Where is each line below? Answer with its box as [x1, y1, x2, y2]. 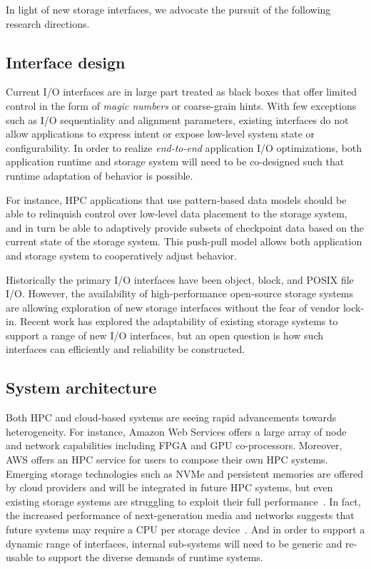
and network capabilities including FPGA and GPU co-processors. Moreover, [6, 438, 342, 453]
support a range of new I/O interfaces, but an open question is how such [6, 327, 324, 342]
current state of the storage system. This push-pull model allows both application [6, 234, 362, 249]
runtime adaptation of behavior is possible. [6, 168, 193, 183]
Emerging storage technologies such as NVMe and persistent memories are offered [6, 466, 364, 481]
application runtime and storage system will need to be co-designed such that [6, 154, 345, 169]
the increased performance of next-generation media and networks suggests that [6, 508, 355, 523]
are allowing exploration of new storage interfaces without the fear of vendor [6, 299, 340, 314]
